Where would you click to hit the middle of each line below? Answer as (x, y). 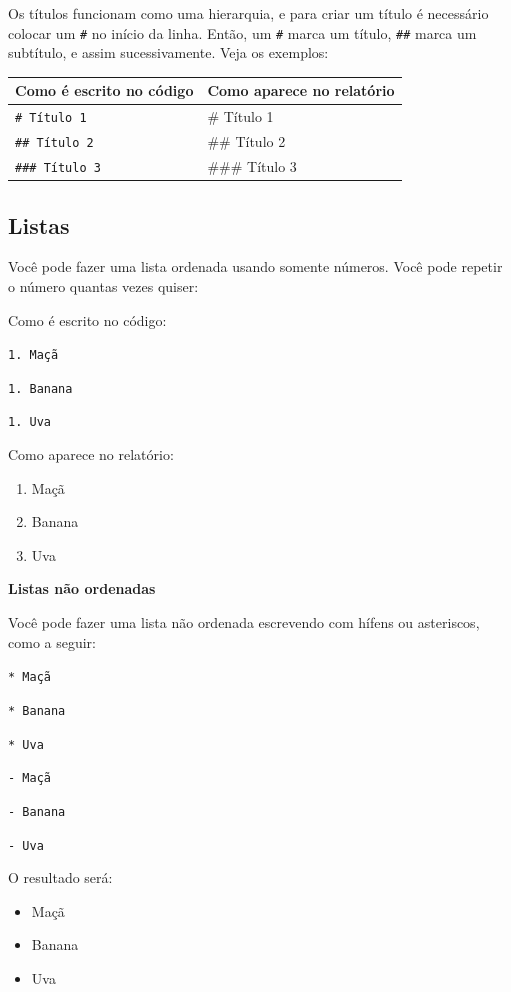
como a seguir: (52, 641)
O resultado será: (60, 877)
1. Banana (40, 388)
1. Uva (29, 422)
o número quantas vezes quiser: (103, 285)
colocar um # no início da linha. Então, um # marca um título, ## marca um (242, 32)
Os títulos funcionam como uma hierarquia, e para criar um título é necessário (248, 13)
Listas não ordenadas (82, 588)
